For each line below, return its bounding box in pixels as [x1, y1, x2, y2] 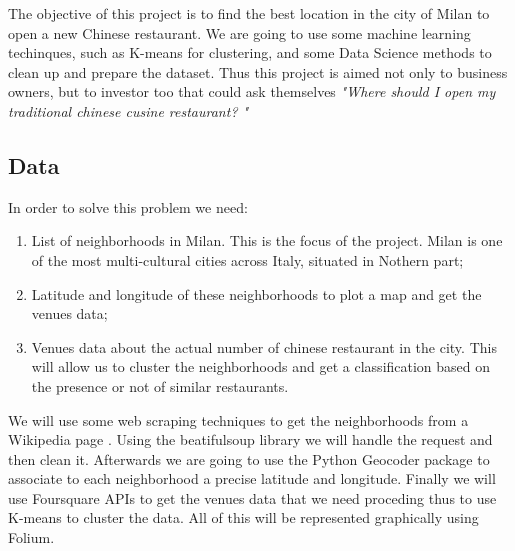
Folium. [8, 527, 55, 548]
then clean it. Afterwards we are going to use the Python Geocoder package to [8, 448, 490, 469]
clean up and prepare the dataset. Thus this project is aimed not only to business [8, 61, 508, 82]
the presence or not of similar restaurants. [31, 375, 289, 396]
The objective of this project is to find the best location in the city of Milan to [8, 3, 490, 23]
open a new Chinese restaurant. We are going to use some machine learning [8, 22, 471, 43]
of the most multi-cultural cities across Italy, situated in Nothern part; [31, 249, 464, 270]
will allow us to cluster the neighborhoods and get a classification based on [31, 356, 491, 377]
